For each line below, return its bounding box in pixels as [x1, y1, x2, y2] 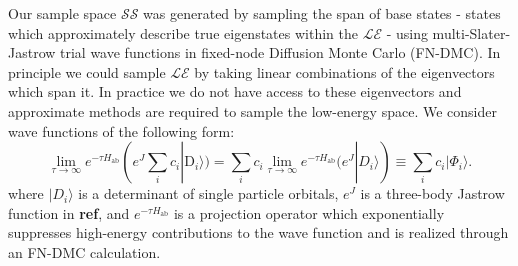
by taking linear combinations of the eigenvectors [194, 61, 495, 82]
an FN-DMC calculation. [8, 241, 161, 262]
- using [386, 22, 428, 43]
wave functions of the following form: [8, 120, 235, 141]
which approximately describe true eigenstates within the [8, 22, 358, 43]
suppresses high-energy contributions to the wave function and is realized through [8, 222, 509, 243]
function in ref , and [8, 202, 130, 223]
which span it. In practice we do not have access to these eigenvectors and [8, 81, 462, 102]
